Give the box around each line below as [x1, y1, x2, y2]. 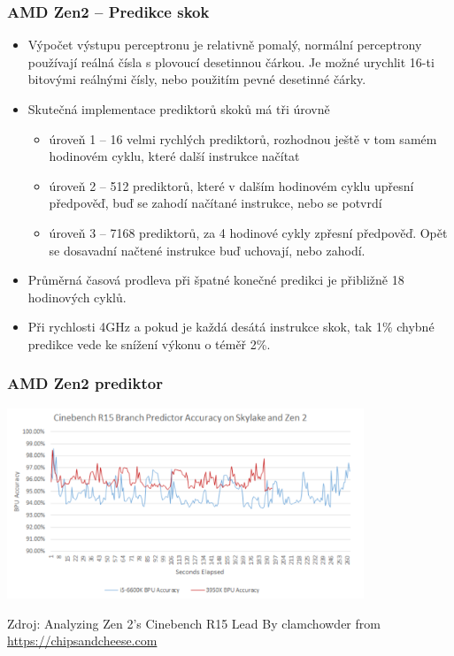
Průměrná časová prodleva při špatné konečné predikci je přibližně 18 [27, 271, 404, 289]
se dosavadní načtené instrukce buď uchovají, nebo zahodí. [49, 240, 366, 259]
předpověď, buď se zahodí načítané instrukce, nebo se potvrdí [49, 194, 382, 212]
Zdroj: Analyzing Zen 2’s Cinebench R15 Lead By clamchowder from [7, 614, 381, 632]
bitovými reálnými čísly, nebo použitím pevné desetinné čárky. [27, 70, 366, 88]
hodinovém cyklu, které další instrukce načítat [49, 147, 300, 165]
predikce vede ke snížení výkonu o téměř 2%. [27, 334, 271, 353]
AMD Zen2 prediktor [7, 372, 163, 394]
